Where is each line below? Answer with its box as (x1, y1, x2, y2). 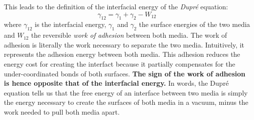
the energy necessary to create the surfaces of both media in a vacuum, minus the (4, 97, 249, 107)
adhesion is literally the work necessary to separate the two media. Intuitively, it (4, 39, 245, 49)
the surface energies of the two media (139, 19, 250, 29)
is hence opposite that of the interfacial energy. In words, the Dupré (4, 78, 229, 88)
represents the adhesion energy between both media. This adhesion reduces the (4, 49, 240, 59)
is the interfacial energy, (34, 19, 106, 29)
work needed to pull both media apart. (4, 106, 120, 117)
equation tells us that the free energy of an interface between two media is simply (4, 87, 248, 97)
